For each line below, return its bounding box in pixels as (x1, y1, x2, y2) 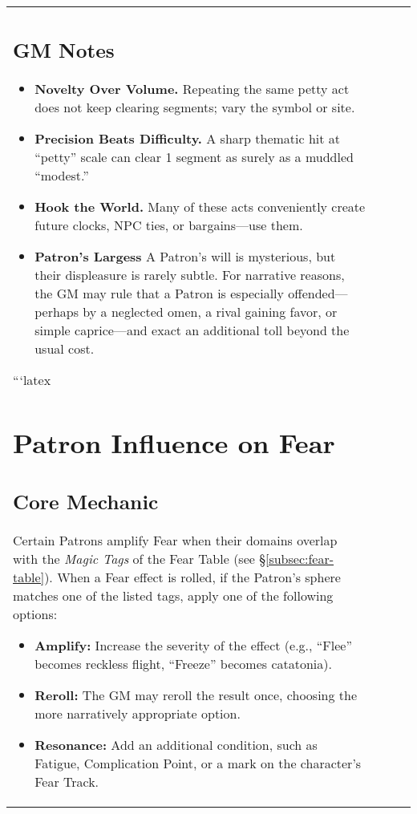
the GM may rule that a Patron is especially (34, 283, 285, 302)
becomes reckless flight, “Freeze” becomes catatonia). (34, 654, 332, 673)
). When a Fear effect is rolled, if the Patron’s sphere (44, 567, 341, 586)
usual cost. (34, 338, 95, 358)
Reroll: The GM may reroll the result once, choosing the (34, 685, 358, 704)
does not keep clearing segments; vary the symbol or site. (34, 97, 355, 116)
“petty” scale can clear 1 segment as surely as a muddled (34, 147, 354, 166)
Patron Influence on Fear (13, 424, 335, 461)
